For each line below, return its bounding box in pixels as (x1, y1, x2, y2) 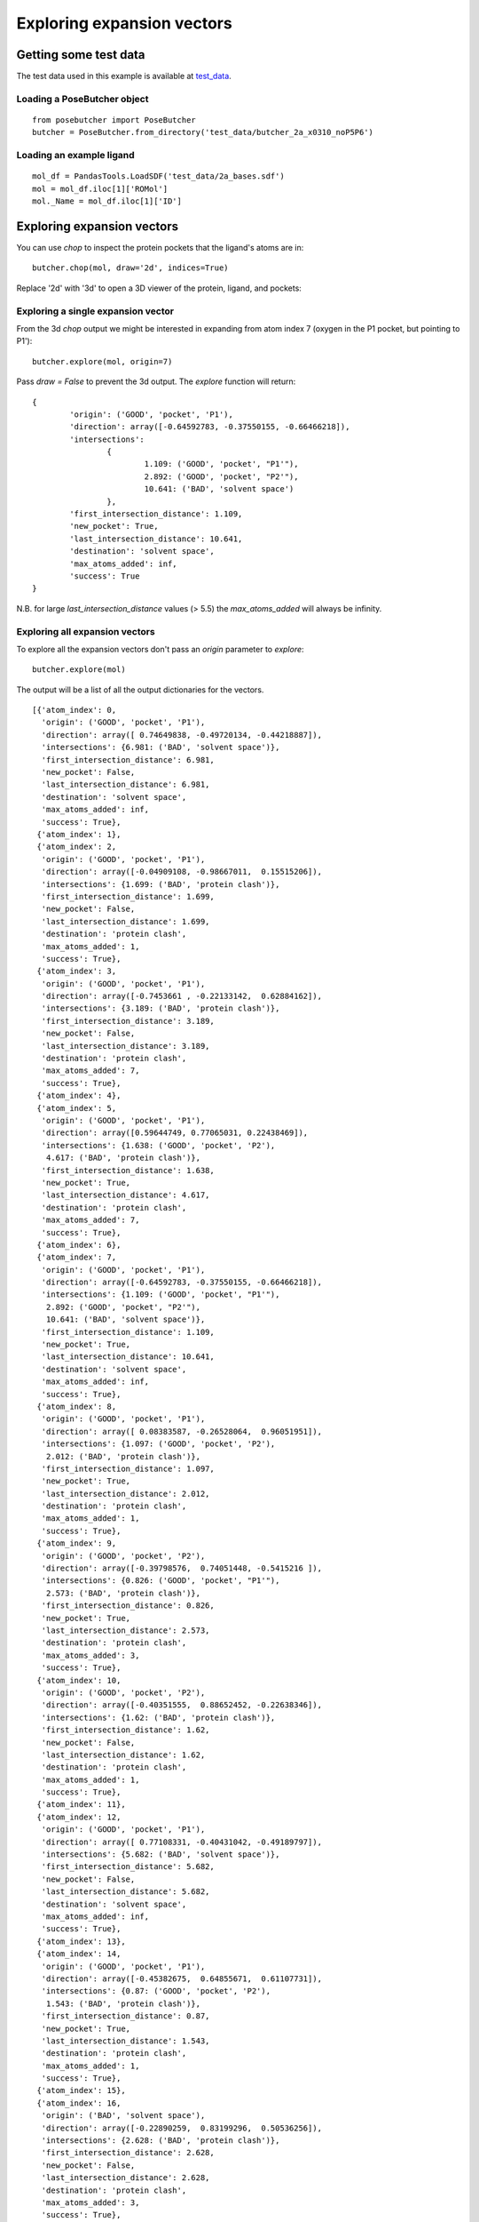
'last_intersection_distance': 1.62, (41, 1749, 206, 1760)
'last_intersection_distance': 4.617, (41, 1190, 210, 1200)
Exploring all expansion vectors (16, 625, 155, 637)
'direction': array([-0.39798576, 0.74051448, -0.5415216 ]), (41, 1563, 323, 1573)
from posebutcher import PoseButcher (32, 116, 197, 125)
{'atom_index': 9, (36, 1539, 117, 1548)
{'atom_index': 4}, (36, 1091, 122, 1101)
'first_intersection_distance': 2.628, (41, 2147, 215, 2158)
